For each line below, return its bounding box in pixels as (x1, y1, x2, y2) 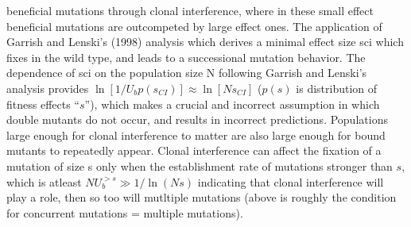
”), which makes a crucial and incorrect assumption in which (84, 95, 380, 112)
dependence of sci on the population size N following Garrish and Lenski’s (6, 64, 367, 81)
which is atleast (6, 173, 82, 190)
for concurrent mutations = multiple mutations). (6, 204, 243, 221)
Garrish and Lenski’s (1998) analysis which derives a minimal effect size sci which (6, 33, 404, 50)
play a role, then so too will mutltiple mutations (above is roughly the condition (6, 189, 397, 206)
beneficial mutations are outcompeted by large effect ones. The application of (6, 17, 382, 34)
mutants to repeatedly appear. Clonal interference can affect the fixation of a (6, 142, 382, 159)
